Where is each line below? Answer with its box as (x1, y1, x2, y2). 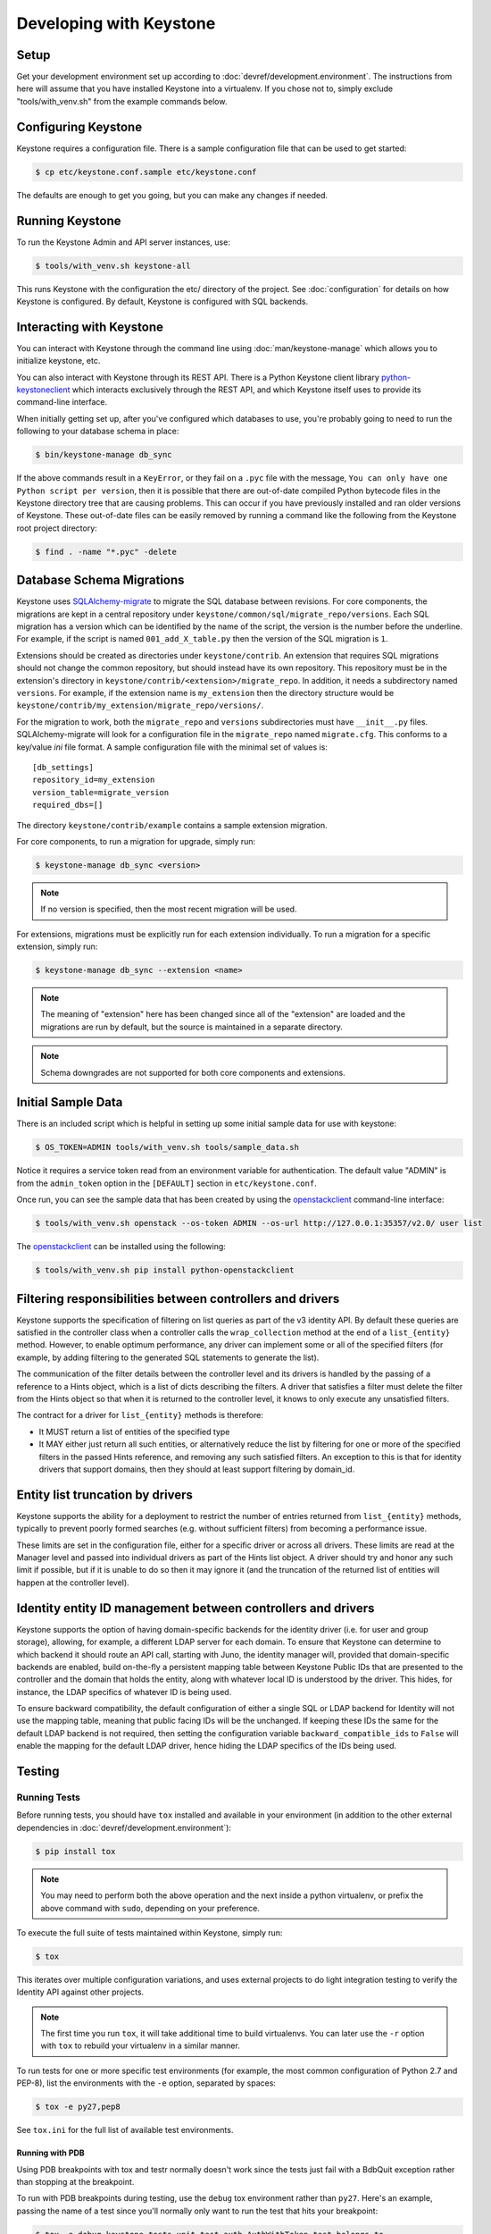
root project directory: (16, 523, 97, 533)
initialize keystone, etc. (16, 356, 101, 366)
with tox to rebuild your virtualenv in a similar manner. (40, 2040, 240, 2051)
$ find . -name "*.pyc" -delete (35, 546, 178, 557)
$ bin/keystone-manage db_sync (35, 449, 173, 460)
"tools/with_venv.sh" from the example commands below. (16, 96, 228, 106)
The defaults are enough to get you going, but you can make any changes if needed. (16, 189, 329, 200)
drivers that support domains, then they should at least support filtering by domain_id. (38, 1464, 355, 1474)
